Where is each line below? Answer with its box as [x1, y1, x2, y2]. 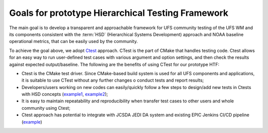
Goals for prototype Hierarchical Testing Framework [9, 7, 228, 18]
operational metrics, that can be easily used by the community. [9, 39, 138, 44]
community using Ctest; [21, 105, 70, 111]
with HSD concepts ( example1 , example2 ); [21, 91, 108, 97]
